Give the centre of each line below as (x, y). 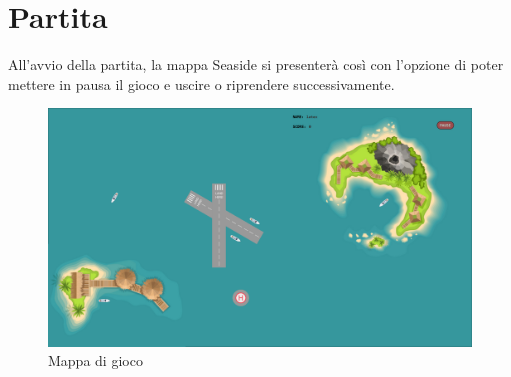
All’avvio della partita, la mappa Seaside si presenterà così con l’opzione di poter (256, 64)
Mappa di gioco (95, 360)
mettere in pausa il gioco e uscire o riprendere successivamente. (201, 83)
